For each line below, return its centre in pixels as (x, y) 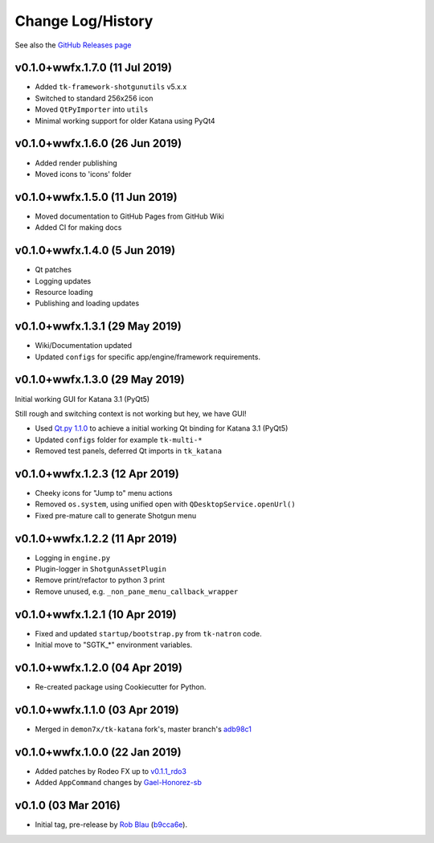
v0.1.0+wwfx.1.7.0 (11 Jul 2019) (94, 68)
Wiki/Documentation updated (84, 346)
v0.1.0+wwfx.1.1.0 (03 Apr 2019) (97, 710)
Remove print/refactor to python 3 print (100, 580)
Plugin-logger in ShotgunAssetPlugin (100, 569)
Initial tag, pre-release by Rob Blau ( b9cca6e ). (111, 825)
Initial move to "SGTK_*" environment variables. (114, 645)
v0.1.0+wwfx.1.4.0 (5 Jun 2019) (95, 250)
